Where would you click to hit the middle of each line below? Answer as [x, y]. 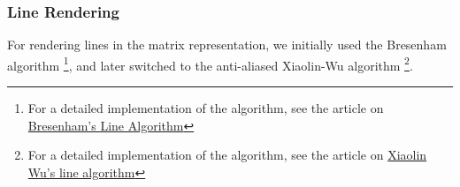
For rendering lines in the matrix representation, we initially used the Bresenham [227, 45]
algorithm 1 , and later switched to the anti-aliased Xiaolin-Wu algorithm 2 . [210, 64]
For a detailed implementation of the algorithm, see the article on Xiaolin [227, 155]
